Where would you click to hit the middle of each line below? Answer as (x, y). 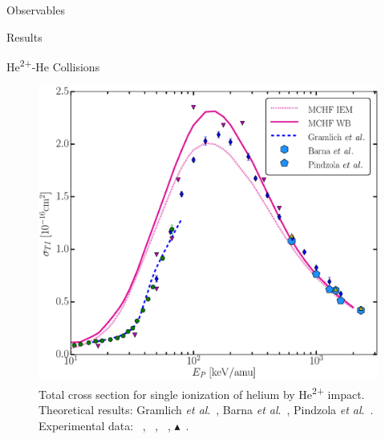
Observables (36, 10)
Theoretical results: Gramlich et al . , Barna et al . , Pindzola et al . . (206, 410)
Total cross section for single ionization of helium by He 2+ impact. (202, 393)
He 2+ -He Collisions (53, 65)
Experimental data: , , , (105, 425)
